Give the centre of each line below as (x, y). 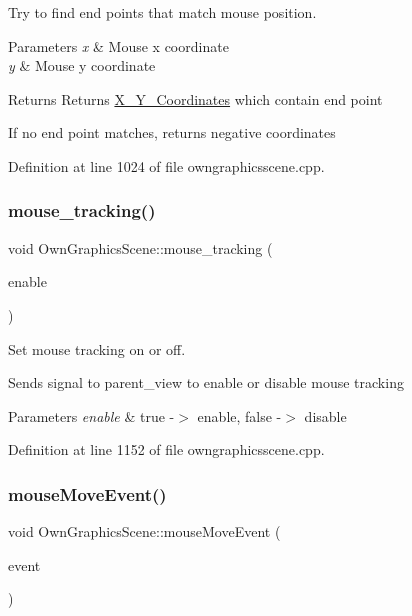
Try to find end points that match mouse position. (162, 12)
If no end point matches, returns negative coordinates (172, 132)
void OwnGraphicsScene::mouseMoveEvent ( (144, 531)
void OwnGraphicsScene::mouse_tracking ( (140, 247)
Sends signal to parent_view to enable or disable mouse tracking (206, 382)
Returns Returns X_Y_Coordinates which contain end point (195, 98)
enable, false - (239, 415)
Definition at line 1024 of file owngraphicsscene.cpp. (166, 165)
